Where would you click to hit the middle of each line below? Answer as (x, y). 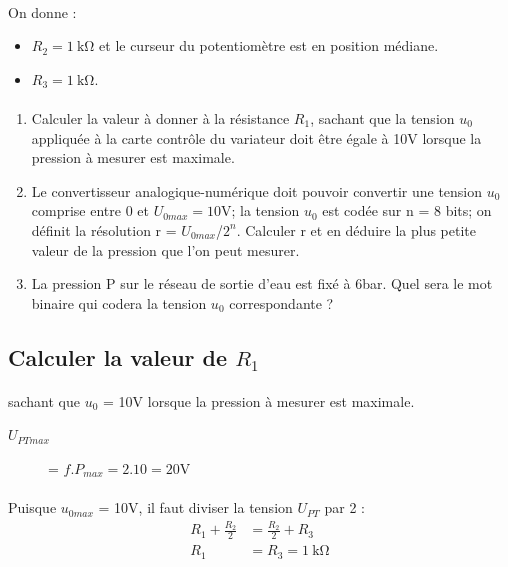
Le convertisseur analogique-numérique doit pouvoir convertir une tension (257, 190)
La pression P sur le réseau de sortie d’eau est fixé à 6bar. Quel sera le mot (262, 283)
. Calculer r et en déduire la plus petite (356, 229)
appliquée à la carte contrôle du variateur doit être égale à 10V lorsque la (256, 137)
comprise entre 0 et (90, 210)
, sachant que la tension (382, 117)
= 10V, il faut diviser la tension (195, 507)
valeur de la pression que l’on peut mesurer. (165, 249)
